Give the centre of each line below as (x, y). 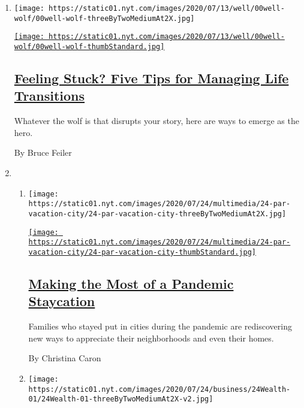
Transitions (49, 96)
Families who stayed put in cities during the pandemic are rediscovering (160, 326)
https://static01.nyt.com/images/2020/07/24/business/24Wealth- (159, 389)
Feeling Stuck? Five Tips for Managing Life (151, 78)
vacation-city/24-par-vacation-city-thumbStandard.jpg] (142, 252)
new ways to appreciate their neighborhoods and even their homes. (151, 338)
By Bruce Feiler (43, 152)
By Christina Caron (65, 358)
